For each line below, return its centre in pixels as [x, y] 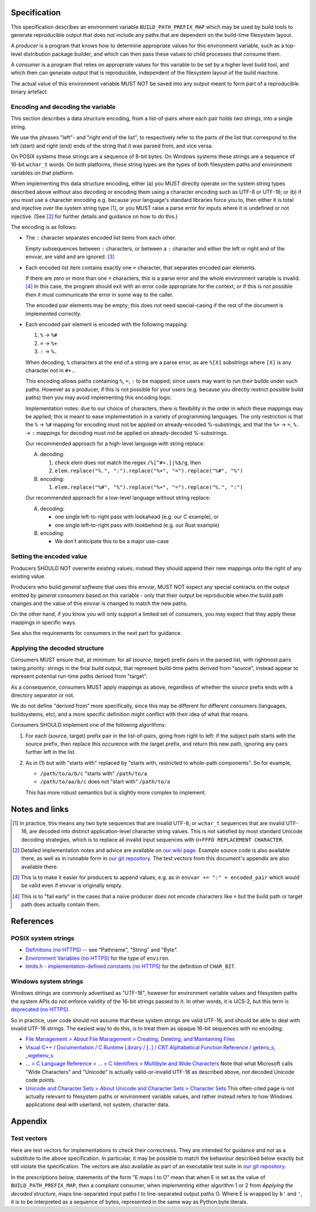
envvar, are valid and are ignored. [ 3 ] [70, 257]
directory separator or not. [43, 695]
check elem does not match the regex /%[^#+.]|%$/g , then [128, 462]
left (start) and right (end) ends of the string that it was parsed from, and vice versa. [112, 146]
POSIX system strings [43, 938]
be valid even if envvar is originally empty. [72, 885]
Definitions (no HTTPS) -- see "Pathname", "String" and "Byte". [102, 950]
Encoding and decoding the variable [63, 107]
